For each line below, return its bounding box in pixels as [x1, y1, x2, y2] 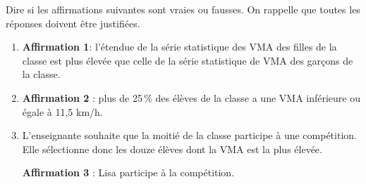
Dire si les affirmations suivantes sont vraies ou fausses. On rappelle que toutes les [6, 2, 360, 16]
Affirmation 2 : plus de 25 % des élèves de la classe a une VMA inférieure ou [22, 90, 361, 105]
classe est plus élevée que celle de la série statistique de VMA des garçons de [22, 53, 353, 67]
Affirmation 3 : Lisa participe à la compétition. [22, 165, 235, 180]
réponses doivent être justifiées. [6, 15, 140, 30]
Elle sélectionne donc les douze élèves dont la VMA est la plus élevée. [22, 141, 322, 156]
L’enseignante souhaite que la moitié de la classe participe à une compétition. [22, 128, 357, 143]
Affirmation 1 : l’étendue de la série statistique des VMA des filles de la [22, 39, 337, 54]
